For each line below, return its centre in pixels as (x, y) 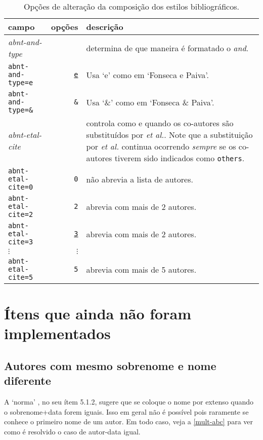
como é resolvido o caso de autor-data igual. (72, 431)
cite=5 (21, 277)
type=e (21, 83)
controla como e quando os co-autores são (160, 123)
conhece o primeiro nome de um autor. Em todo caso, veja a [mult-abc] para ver (129, 421)
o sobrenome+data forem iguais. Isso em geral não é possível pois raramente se (126, 411)
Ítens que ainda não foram (98, 314)
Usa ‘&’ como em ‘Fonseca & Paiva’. (150, 102)
